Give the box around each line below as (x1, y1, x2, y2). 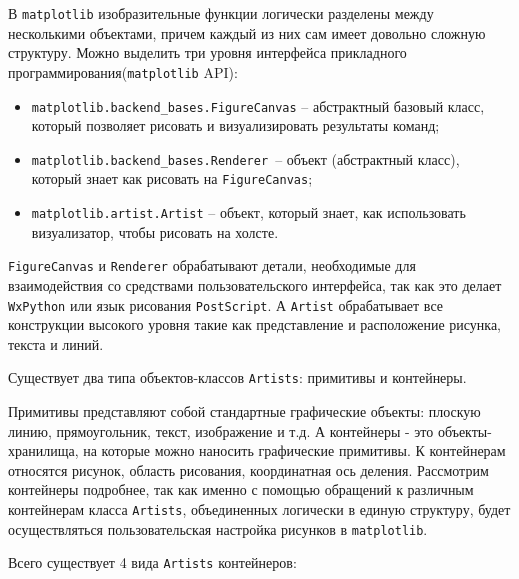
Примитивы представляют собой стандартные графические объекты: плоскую (8, 401, 481, 422)
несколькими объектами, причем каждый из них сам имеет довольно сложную (8, 22, 486, 43)
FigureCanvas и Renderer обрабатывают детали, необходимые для (8, 255, 416, 276)
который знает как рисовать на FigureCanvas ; (31, 168, 313, 189)
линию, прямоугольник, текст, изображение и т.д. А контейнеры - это (8, 420, 434, 441)
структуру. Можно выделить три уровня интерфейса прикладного (8, 42, 407, 63)
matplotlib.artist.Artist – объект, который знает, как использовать (31, 202, 466, 223)
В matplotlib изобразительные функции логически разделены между (8, 3, 434, 23)
